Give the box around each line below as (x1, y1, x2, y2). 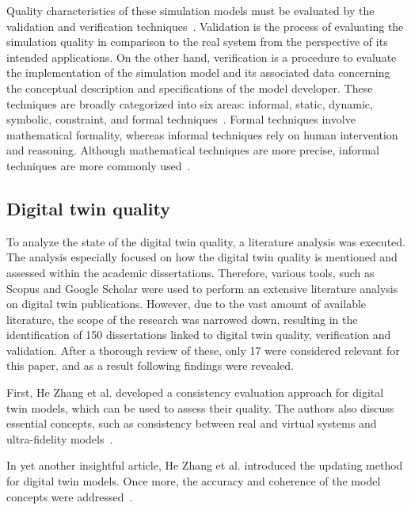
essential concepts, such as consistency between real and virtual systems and (6, 415, 377, 432)
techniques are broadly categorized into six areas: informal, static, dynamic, (6, 95, 373, 112)
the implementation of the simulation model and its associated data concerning (6, 64, 390, 81)
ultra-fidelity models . (6, 430, 113, 447)
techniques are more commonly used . (6, 157, 191, 173)
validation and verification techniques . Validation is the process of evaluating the (6, 17, 404, 34)
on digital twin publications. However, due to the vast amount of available (6, 295, 367, 312)
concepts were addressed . (6, 488, 133, 504)
